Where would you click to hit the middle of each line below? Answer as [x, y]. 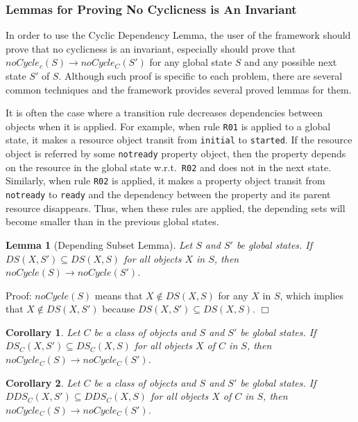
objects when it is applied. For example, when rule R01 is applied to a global [168, 126]
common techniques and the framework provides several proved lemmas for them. [179, 89]
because [119, 309]
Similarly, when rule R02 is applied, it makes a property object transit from [165, 181]
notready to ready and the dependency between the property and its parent [168, 194]
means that [119, 295]
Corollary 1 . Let [43, 332]
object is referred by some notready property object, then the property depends [176, 153]
